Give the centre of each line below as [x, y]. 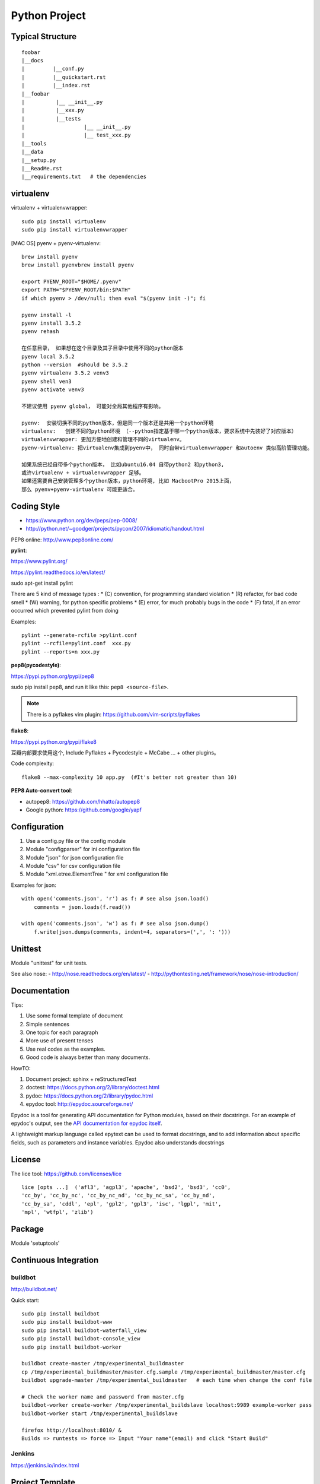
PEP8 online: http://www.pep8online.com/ [62, 540]
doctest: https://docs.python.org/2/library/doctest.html [93, 1087]
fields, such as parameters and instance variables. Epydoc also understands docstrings [118, 1142]
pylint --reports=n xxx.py [61, 652]
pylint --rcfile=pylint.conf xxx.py [76, 643]
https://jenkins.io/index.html [45, 1466]
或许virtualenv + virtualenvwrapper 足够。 [83, 473]
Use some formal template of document [74, 1016]
